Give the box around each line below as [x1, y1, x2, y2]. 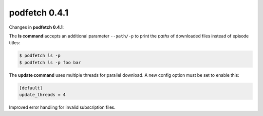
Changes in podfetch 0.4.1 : [9, 24, 64, 30]
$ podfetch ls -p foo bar [19, 60, 81, 65]
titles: [9, 40, 20, 46]
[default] [19, 85, 43, 91]
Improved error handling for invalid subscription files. [9, 104, 115, 110]
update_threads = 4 [19, 92, 66, 98]
